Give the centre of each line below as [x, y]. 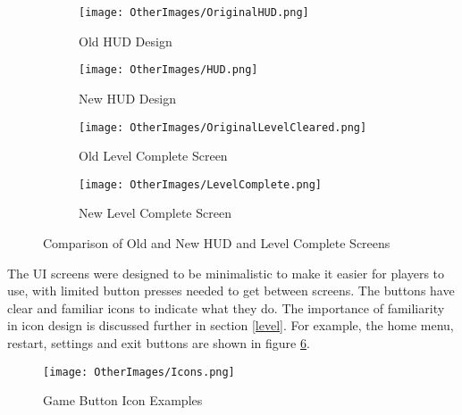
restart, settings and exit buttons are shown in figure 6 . [159, 342]
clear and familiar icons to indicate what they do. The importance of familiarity [226, 307]
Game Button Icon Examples [123, 400]
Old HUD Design [126, 41]
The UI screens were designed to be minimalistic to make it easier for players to [226, 273]
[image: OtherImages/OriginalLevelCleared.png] [223, 127]
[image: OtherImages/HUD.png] [168, 70]
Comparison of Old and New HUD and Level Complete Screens [217, 243]
